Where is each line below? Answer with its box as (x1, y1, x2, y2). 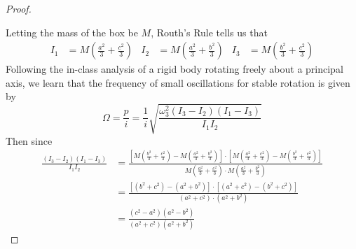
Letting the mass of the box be (6, 24, 138, 39)
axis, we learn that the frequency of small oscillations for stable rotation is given (6, 75, 350, 90)
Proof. (6, 1, 32, 15)
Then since (6, 133, 53, 148)
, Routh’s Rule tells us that (151, 24, 268, 39)
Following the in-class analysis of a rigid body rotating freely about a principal (6, 62, 343, 76)
